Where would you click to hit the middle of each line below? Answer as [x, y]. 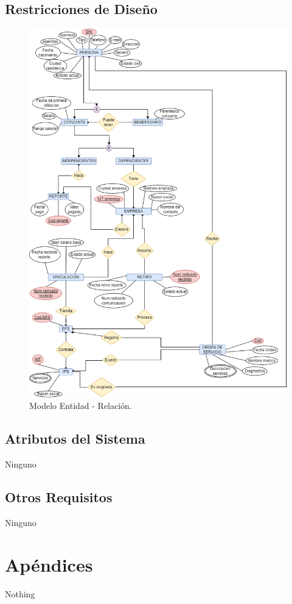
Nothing [20, 593]
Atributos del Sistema [75, 439]
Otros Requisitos [59, 497]
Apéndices [49, 564]
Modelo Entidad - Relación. [81, 406]
